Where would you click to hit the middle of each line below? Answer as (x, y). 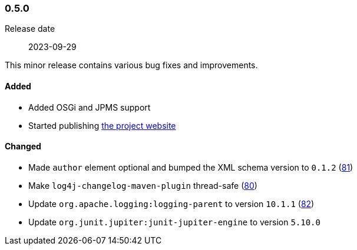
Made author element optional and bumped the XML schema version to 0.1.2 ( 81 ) (191, 167)
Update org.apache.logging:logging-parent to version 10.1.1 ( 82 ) (171, 204)
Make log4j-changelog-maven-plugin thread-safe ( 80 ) (143, 185)
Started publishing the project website (102, 125)
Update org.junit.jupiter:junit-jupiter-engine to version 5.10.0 (174, 222)
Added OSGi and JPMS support (90, 107)
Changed (23, 146)
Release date (30, 29)
